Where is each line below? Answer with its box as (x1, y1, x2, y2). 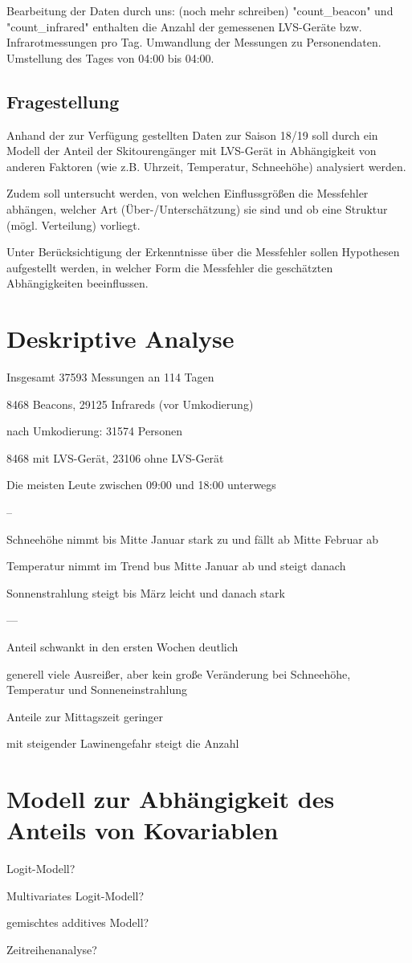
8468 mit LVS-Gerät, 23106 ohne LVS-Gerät (6, 449, 224, 466)
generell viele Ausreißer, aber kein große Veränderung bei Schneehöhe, (6, 665, 351, 682)
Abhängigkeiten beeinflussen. (6, 275, 149, 292)
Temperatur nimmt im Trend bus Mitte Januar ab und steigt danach (6, 557, 346, 574)
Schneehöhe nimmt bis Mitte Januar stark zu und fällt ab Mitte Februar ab (6, 530, 379, 547)
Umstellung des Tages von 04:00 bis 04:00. (6, 49, 214, 66)
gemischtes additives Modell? (6, 914, 149, 931)
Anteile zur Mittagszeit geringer (6, 708, 164, 724)
